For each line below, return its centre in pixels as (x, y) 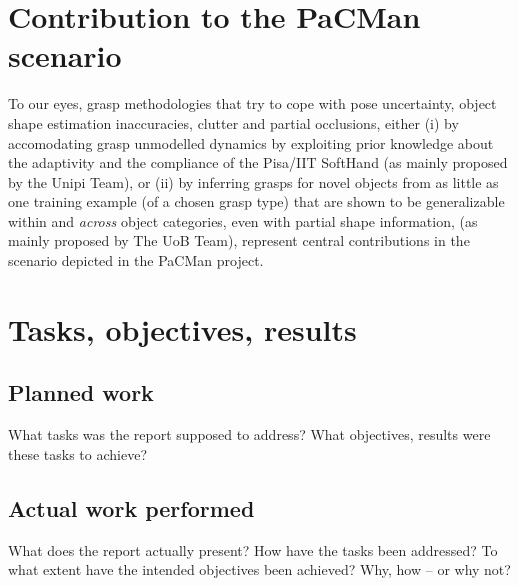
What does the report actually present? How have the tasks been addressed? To (253, 549)
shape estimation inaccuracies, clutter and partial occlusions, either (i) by (233, 122)
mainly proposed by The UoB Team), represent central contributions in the (239, 240)
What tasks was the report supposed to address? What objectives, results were (249, 434)
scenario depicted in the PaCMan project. (136, 260)
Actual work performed (131, 507)
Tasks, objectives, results (182, 328)
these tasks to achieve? (78, 453)
